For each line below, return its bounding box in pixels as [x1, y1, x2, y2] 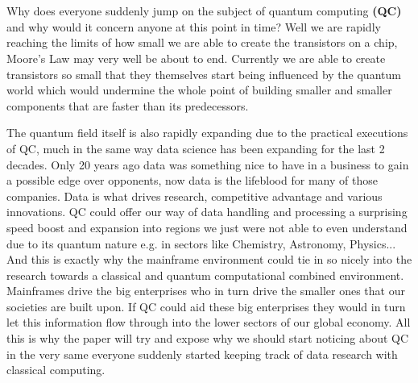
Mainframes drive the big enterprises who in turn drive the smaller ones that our [6, 282, 405, 299]
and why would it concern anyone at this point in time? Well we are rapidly [6, 18, 381, 35]
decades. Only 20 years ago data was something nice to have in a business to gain [6, 156, 409, 173]
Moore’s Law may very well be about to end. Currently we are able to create [6, 49, 386, 66]
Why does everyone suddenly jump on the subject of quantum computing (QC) [6, 2, 402, 19]
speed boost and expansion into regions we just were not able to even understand [6, 219, 408, 235]
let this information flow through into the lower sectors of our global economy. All [6, 314, 411, 331]
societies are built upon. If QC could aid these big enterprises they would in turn [6, 298, 406, 314]
